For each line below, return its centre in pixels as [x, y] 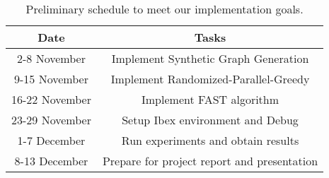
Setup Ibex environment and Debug [210, 120]
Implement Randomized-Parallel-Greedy [210, 79]
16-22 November [51, 99]
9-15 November [51, 79]
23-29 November [51, 120]
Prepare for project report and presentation [210, 161]
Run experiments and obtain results [210, 140]
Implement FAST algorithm [210, 99]
